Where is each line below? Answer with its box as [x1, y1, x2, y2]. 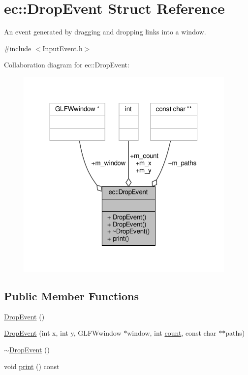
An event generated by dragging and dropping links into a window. [4, 27, 206, 37]
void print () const [4, 361, 60, 371]
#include [4, 43, 31, 53]
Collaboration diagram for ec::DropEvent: [4, 60, 129, 70]
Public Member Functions [4, 288, 139, 303]
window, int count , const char [127, 328, 217, 338]
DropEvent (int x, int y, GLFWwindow [4, 328, 122, 338]
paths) [225, 328, 245, 338]
